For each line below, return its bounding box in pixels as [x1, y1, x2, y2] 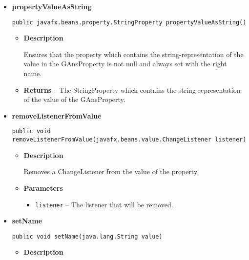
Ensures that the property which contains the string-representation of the [23, 49, 244, 59]
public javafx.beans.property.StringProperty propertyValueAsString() [12, 19, 247, 26]
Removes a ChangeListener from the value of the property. [23, 166, 199, 177]
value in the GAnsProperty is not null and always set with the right [23, 59, 227, 69]
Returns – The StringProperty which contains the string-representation [23, 84, 241, 95]
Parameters [23, 182, 63, 193]
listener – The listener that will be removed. [35, 199, 173, 209]
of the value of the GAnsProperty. [23, 94, 125, 104]
